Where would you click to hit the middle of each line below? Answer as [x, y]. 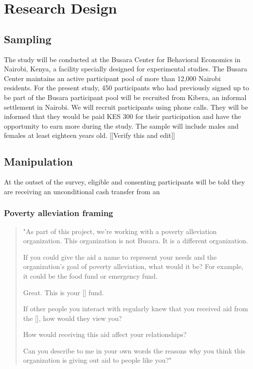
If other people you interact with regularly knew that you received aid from [136, 309]
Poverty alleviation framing [59, 213]
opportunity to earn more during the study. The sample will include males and [121, 126]
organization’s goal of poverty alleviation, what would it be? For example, [133, 266]
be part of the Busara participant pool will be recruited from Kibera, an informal [125, 97]
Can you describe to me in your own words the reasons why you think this [134, 350]
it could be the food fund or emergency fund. [90, 276]
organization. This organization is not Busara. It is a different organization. [136, 241]
